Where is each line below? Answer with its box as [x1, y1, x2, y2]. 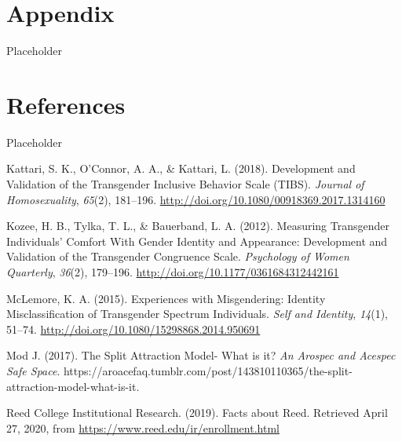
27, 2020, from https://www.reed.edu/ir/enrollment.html [6, 419, 280, 436]
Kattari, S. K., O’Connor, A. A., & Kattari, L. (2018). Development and [6, 160, 356, 177]
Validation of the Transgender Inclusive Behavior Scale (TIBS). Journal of [6, 176, 364, 192]
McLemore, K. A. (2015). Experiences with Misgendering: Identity [6, 290, 326, 306]
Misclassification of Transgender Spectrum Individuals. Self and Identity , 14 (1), [6, 305, 388, 322]
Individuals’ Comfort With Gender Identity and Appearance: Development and [6, 232, 388, 249]
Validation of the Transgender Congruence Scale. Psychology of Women [6, 248, 349, 265]
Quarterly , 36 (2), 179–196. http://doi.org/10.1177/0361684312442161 [6, 264, 339, 279]
